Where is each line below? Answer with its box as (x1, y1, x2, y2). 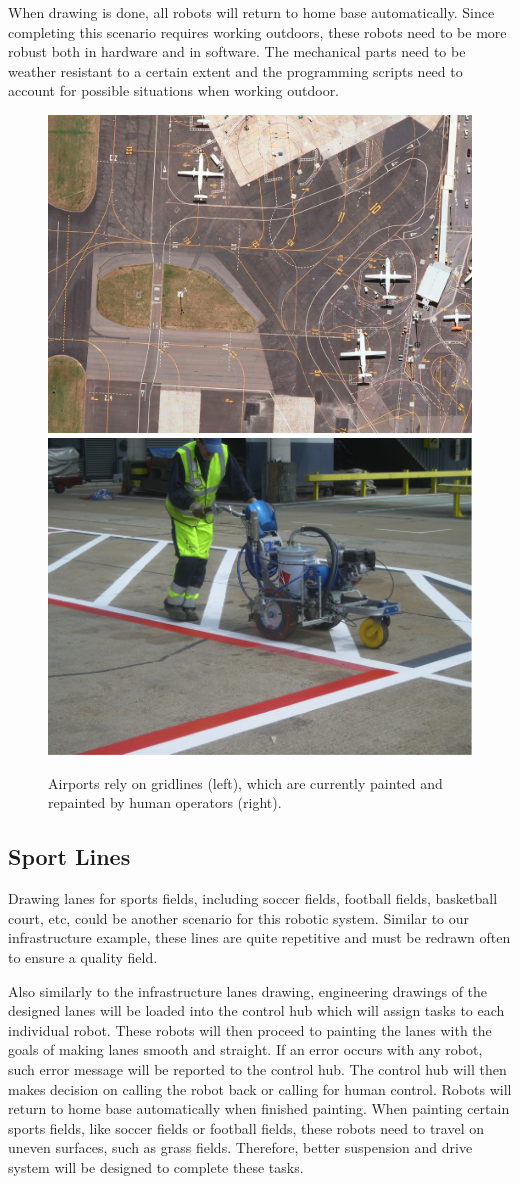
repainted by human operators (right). (48, 792, 282, 813)
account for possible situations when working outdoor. (8, 80, 340, 101)
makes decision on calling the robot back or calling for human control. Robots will (8, 1078, 512, 1099)
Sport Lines (8, 841, 131, 872)
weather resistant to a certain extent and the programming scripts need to (8, 60, 463, 81)
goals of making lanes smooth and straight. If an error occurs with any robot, (8, 1039, 483, 1060)
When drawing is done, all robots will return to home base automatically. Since (8, 2, 495, 22)
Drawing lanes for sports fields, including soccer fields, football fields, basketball (8, 888, 498, 909)
